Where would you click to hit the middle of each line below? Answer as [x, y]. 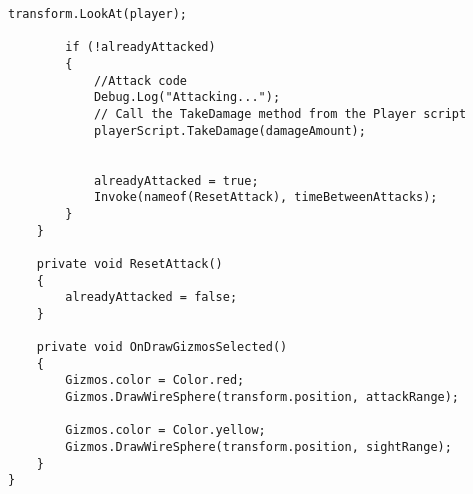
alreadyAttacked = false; [151, 297]
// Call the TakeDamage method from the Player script [280, 113]
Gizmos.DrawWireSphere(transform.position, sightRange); [258, 447]
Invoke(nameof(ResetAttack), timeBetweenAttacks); [265, 197]
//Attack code [140, 80]
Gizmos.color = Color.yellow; [165, 430]
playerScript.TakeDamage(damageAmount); [229, 130]
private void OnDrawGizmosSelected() [162, 347]
